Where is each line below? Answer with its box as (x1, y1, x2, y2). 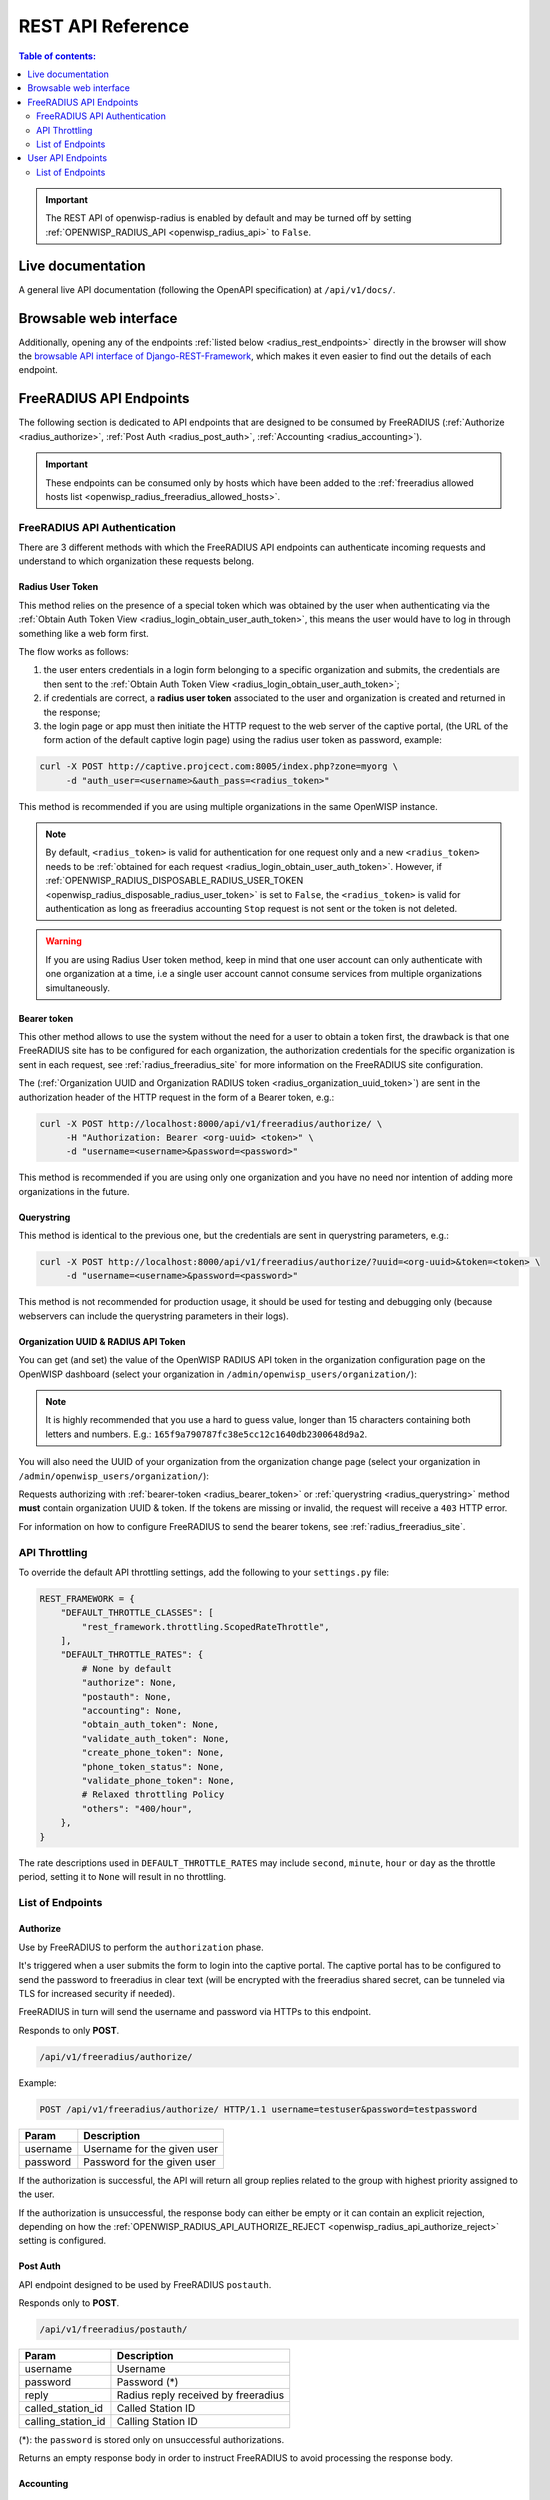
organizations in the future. (18, 1185, 130, 1197)
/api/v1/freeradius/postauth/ (39, 2324, 188, 2335)
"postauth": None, (81, 1691, 172, 1702)
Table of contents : (18, 50, 97, 62)
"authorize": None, (81, 1677, 177, 1689)
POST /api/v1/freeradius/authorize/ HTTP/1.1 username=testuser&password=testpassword (39, 2103, 478, 2115)
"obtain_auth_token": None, (81, 1719, 220, 1730)
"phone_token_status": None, (81, 1761, 225, 1772)
